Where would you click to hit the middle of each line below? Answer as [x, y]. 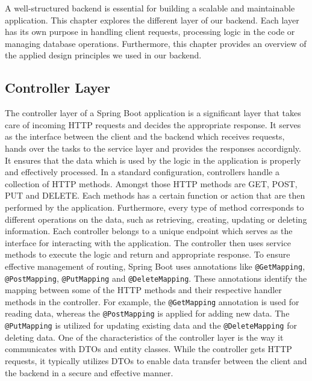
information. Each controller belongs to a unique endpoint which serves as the [149, 231]
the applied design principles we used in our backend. [103, 55]
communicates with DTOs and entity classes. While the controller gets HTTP [148, 349]
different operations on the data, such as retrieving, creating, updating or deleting [156, 219]
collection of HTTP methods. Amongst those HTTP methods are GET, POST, [151, 183]
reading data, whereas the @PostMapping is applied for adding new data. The [147, 313]
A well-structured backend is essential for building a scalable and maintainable [150, 8]
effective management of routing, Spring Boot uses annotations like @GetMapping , [155, 266]
